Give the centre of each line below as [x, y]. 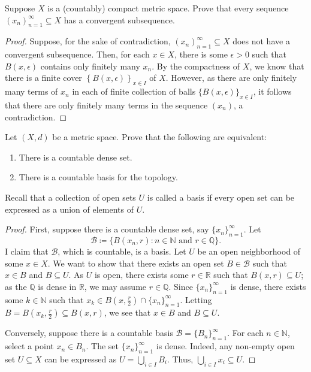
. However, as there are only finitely [231, 78]
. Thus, [180, 359]
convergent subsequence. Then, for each [77, 54]
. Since [181, 286]
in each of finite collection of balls [134, 91]
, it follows [272, 91]
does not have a [261, 41]
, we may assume [115, 286]
